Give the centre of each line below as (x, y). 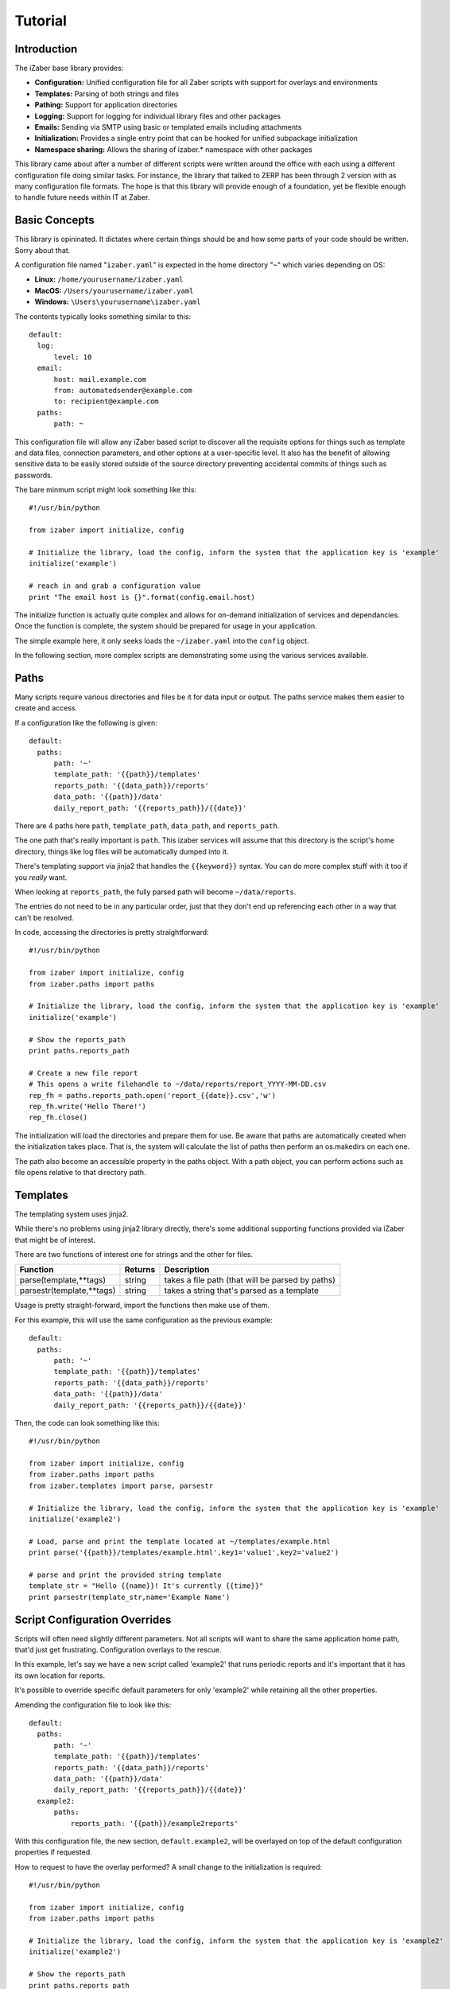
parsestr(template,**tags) (68, 1290)
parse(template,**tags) (63, 1280)
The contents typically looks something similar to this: (103, 316)
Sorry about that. (43, 250)
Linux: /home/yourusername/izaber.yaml (109, 279)
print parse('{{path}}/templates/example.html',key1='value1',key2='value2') (184, 1553)
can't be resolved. (45, 917)
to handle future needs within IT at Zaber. (82, 197)
